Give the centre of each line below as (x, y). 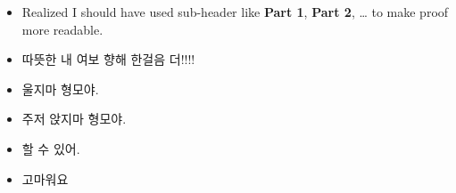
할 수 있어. (51, 148)
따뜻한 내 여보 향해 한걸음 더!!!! (108, 59)
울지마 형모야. (60, 88)
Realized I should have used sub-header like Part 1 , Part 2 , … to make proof (235, 12)
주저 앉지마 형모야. (74, 119)
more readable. (62, 29)
